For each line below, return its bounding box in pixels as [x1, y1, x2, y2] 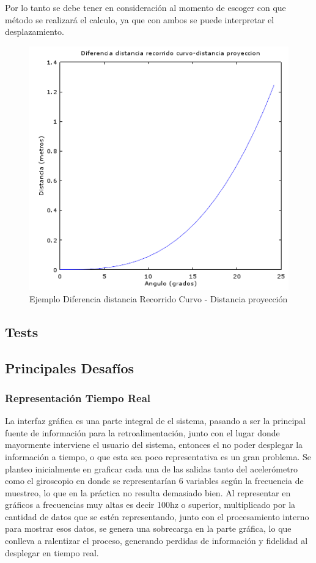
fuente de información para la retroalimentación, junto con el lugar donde [5, 426, 280, 439]
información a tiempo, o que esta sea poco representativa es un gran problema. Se [5, 450, 311, 463]
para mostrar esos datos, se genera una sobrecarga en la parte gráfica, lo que [5, 522, 292, 535]
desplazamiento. [5, 25, 64, 38]
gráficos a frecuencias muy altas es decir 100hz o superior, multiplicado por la [5, 498, 296, 511]
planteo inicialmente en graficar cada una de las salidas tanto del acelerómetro [5, 462, 298, 475]
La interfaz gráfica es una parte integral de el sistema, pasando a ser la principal [5, 414, 306, 427]
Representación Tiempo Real [5, 390, 151, 405]
